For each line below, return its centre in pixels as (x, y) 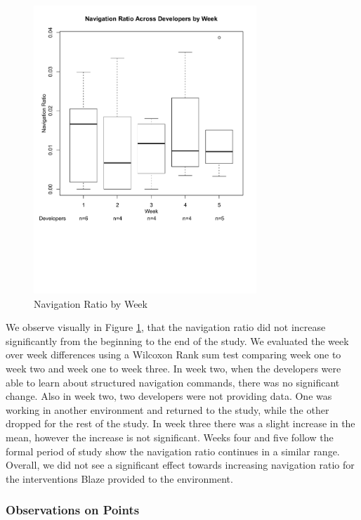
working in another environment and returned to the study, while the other (168, 409)
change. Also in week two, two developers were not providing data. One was (169, 396)
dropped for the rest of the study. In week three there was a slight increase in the (180, 423)
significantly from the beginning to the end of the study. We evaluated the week (177, 340)
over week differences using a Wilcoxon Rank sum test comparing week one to (173, 355)
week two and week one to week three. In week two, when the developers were (173, 369)
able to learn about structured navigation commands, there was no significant (173, 382)
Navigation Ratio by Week (91, 303)
